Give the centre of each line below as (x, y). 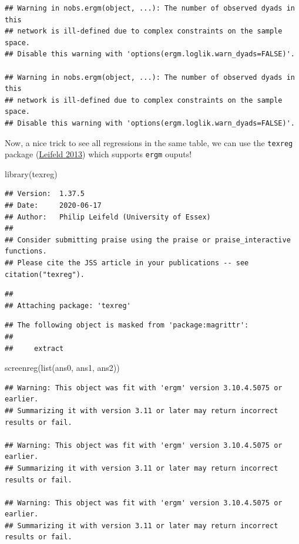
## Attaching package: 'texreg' (68, 305)
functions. (26, 251)
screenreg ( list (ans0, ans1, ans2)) (62, 368)
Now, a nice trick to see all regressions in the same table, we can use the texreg (149, 142)
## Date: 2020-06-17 (53, 206)
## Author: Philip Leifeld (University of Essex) (108, 217)
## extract (34, 348)
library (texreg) (31, 173)
